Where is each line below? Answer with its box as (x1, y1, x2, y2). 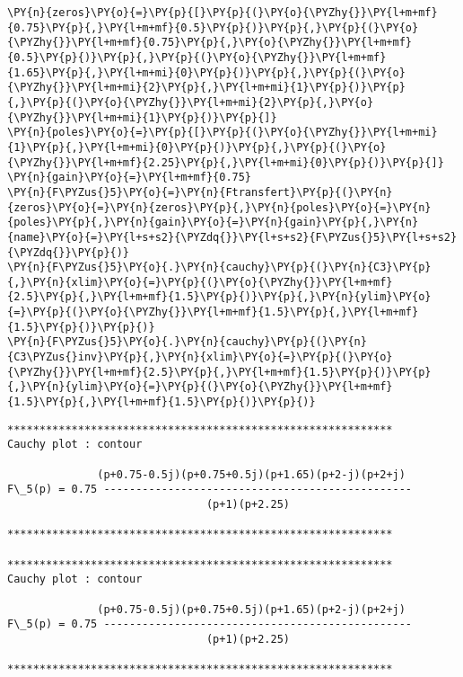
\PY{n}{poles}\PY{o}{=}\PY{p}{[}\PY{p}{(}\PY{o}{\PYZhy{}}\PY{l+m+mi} (7, 126, 438, 139)
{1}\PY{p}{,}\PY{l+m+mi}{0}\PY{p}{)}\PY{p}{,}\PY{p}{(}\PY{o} (7, 140, 387, 154)
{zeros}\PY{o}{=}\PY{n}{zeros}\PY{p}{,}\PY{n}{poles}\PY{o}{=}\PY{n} (7, 200, 432, 214)
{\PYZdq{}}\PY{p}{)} (7, 245, 130, 259)
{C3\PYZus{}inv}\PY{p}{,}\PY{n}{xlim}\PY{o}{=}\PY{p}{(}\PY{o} (7, 351, 393, 364)
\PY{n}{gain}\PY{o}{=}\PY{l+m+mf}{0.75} (7, 171, 252, 184)
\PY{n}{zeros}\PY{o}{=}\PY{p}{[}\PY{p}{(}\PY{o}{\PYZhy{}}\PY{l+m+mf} (7, 6, 438, 19)
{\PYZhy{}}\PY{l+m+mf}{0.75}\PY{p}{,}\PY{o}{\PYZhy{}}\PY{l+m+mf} (7, 36, 413, 49)
